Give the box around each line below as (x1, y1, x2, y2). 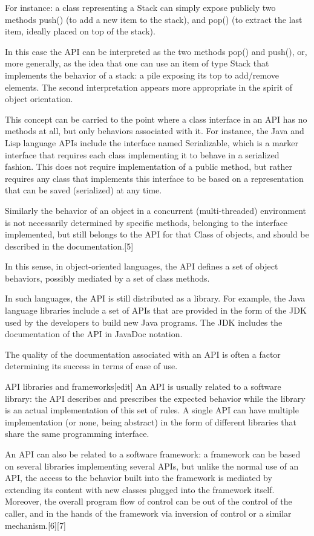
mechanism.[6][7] (5, 518, 66, 531)
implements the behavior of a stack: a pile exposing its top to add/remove (5, 68, 280, 81)
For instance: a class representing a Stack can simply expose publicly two (5, 1, 276, 13)
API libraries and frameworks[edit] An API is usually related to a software (5, 380, 281, 393)
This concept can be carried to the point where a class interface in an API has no (5, 112, 307, 125)
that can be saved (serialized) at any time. (5, 184, 162, 196)
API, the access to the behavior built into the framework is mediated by (5, 471, 272, 484)
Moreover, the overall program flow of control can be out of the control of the (5, 495, 292, 508)
